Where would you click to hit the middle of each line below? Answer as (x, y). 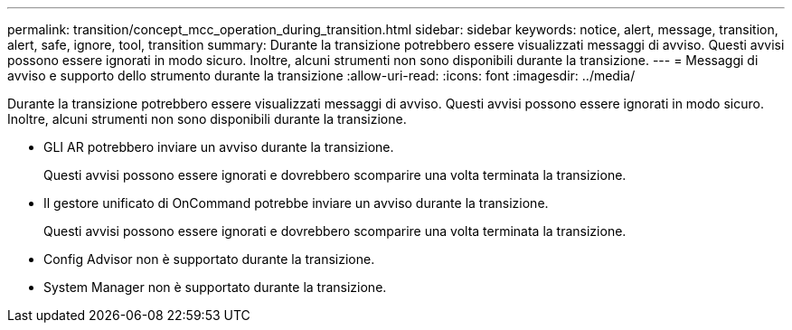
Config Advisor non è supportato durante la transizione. (209, 259)
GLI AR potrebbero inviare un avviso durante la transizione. (219, 147)
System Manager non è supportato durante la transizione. (215, 287)
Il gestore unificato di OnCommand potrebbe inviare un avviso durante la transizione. (296, 203)
